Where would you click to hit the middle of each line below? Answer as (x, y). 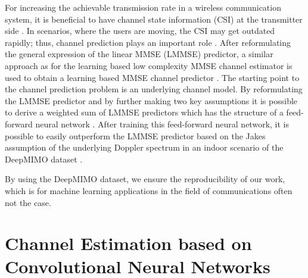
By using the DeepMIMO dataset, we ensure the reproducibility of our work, (145, 179)
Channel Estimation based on (128, 243)
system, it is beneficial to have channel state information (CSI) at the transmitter (154, 19)
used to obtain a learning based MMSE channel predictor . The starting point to (152, 77)
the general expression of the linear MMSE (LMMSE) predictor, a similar (139, 54)
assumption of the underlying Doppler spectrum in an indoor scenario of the (144, 147)
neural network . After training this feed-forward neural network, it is (162, 124)
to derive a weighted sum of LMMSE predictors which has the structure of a (144, 112)
